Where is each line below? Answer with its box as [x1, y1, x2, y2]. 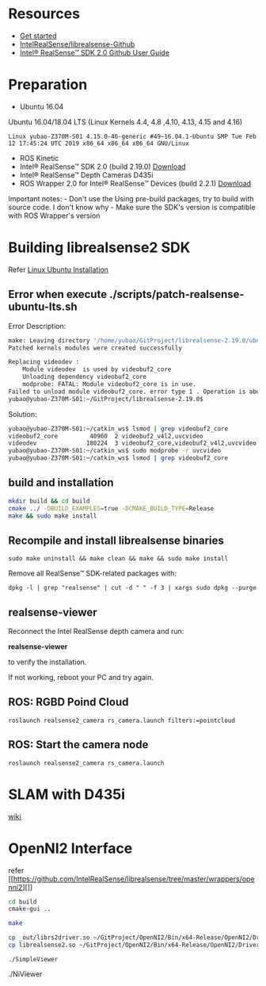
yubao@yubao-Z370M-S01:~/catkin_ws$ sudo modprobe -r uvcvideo [8, 447, 222, 455]
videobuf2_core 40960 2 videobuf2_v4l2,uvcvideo [8, 432, 203, 440]
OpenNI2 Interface [8, 839, 133, 857]
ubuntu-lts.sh [8, 300, 78, 314]
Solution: [8, 409, 37, 418]
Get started [19, 31, 57, 40]
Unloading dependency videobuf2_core [22, 373, 147, 381]
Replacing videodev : [8, 358, 80, 366]
